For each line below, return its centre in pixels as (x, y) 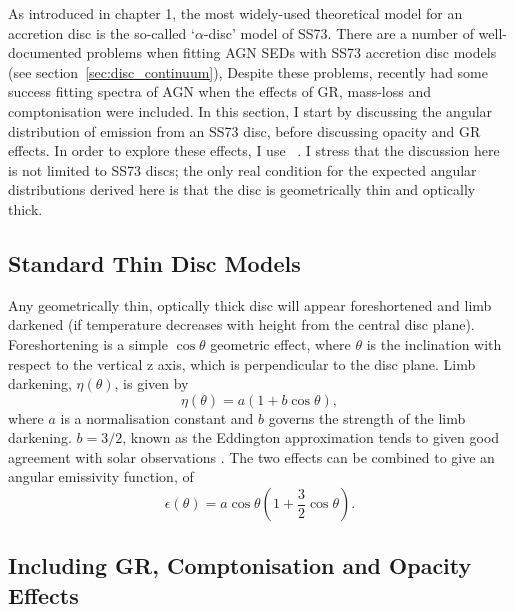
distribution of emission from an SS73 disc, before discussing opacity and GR (244, 130)
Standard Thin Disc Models (154, 262)
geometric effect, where (280, 343)
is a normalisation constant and (157, 417)
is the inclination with (434, 343)
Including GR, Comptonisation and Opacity (240, 565)
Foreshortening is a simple (88, 343)
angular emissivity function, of (101, 476)
